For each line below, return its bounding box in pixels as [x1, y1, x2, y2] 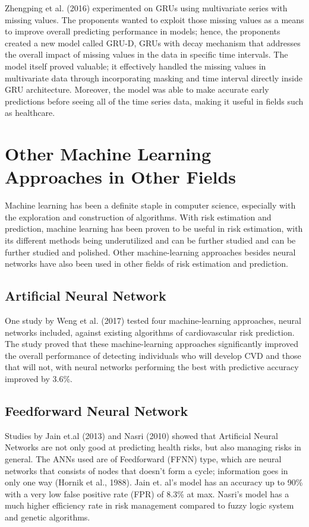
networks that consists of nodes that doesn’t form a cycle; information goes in [5, 464, 288, 476]
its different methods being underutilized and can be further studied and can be [5, 234, 296, 247]
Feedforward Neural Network [5, 401, 188, 419]
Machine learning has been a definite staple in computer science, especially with [5, 199, 296, 212]
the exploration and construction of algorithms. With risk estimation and [5, 210, 272, 223]
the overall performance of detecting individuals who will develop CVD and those [5, 349, 301, 361]
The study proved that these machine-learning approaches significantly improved [5, 337, 298, 350]
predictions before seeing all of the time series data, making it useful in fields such [5, 94, 304, 107]
